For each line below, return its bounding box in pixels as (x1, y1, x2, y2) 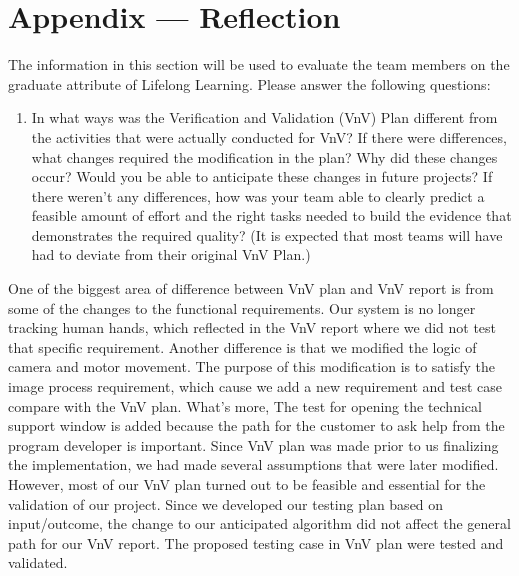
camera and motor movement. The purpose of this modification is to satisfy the (8, 356, 495, 377)
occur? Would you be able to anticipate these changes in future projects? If (31, 166, 493, 187)
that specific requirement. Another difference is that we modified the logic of (8, 336, 477, 357)
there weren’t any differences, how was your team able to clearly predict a (31, 185, 485, 206)
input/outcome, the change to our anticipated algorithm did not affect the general (8, 513, 511, 534)
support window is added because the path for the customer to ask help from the (8, 415, 505, 436)
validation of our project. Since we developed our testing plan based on (8, 493, 444, 514)
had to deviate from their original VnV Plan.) (31, 244, 311, 265)
